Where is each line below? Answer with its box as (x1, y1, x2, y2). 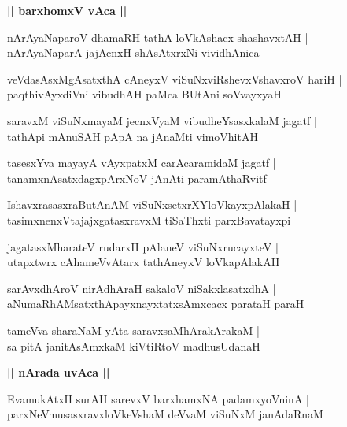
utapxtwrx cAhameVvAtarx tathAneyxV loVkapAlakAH (7, 254, 280, 270)
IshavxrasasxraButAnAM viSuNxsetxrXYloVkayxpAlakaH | (7, 196, 297, 213)
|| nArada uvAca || (7, 364, 110, 381)
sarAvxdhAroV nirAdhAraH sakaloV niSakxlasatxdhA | (7, 280, 276, 296)
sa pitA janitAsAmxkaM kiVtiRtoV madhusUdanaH (7, 337, 260, 354)
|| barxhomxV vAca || (7, 2, 127, 18)
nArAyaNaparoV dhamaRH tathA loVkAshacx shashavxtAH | (7, 28, 308, 45)
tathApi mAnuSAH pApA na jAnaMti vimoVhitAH (7, 128, 258, 144)
